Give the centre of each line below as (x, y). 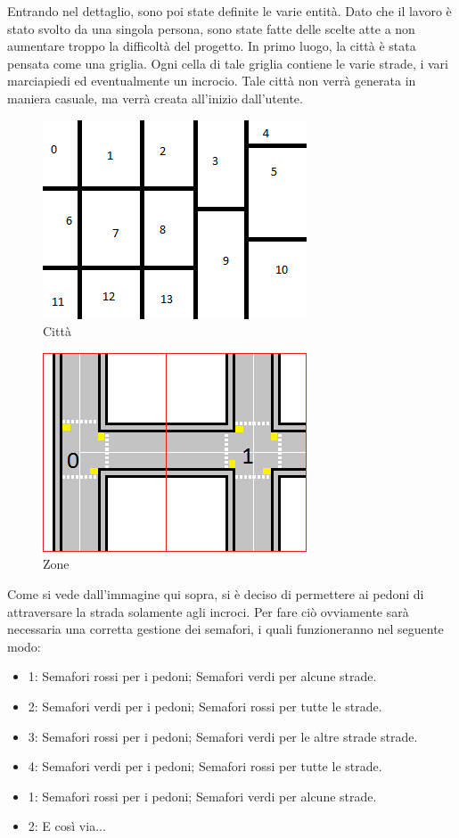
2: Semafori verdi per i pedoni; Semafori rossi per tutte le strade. (205, 706)
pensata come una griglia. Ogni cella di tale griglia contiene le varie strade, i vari (228, 63)
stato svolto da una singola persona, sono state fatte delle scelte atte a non (211, 28)
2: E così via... (67, 826)
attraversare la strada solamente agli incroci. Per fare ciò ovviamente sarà (208, 611)
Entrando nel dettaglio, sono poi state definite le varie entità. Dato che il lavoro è (229, 11)
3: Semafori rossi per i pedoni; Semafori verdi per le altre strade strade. (223, 736)
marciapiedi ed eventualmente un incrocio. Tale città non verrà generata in (212, 81)
